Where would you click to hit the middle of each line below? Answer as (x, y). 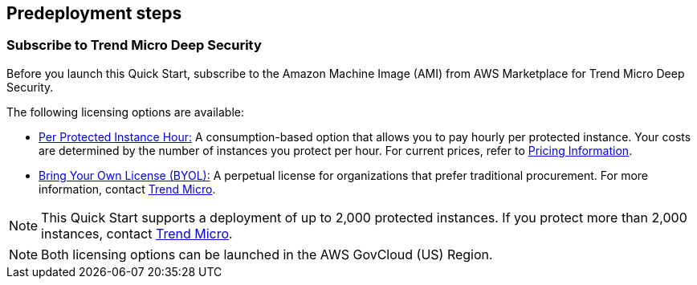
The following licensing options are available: (125, 112)
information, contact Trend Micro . (127, 189)
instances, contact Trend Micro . (137, 233)
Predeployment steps (94, 13)
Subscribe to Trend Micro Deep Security (134, 45)
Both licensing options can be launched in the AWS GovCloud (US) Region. (267, 254)
